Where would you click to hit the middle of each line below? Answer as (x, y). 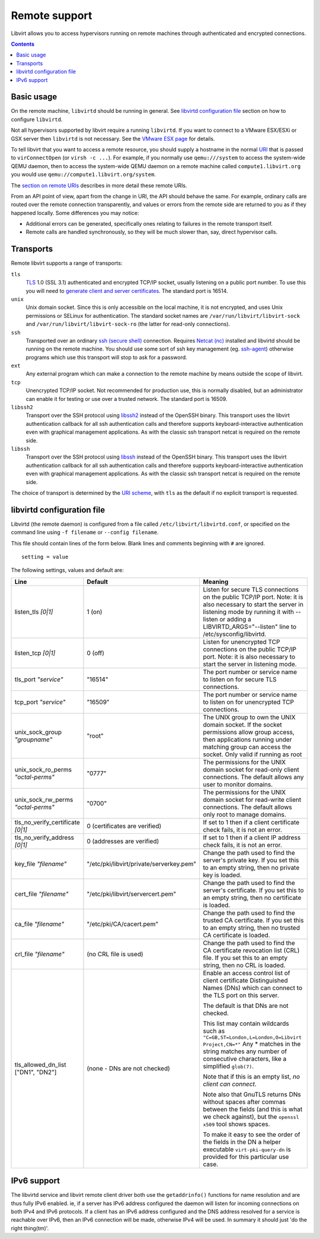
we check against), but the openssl (251, 1117)
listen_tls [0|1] (34, 612)
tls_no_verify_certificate (47, 822)
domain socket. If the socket (243, 725)
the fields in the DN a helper (242, 1142)
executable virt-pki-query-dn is (247, 1149)
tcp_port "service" (40, 702)
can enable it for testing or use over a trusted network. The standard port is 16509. (127, 399)
